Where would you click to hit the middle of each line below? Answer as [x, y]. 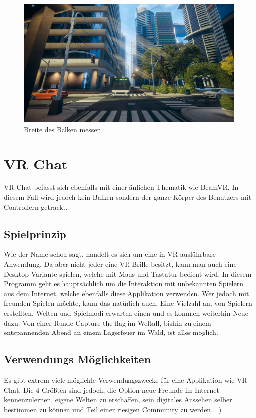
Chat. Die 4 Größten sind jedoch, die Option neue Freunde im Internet [112, 389]
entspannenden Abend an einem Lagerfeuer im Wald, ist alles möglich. [111, 332]
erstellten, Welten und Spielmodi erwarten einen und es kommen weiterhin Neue [126, 313]
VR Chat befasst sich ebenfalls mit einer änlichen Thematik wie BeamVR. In [121, 187]
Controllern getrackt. [36, 207]
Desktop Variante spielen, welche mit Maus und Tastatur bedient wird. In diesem [128, 274]
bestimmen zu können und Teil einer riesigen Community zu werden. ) [113, 409]
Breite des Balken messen [63, 129]
